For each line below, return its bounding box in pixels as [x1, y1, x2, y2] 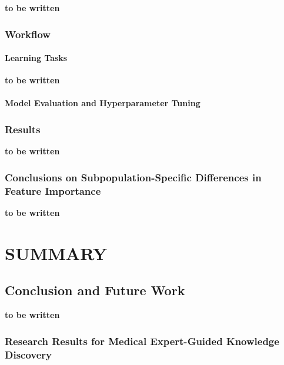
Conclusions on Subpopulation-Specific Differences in [5, 170, 262, 184]
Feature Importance [5, 183, 101, 198]
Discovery [5, 347, 52, 361]
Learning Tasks [5, 52, 68, 64]
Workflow [5, 26, 51, 41]
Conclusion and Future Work [5, 281, 185, 299]
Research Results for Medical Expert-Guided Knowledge [5, 333, 279, 348]
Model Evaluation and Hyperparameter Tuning [5, 97, 201, 109]
